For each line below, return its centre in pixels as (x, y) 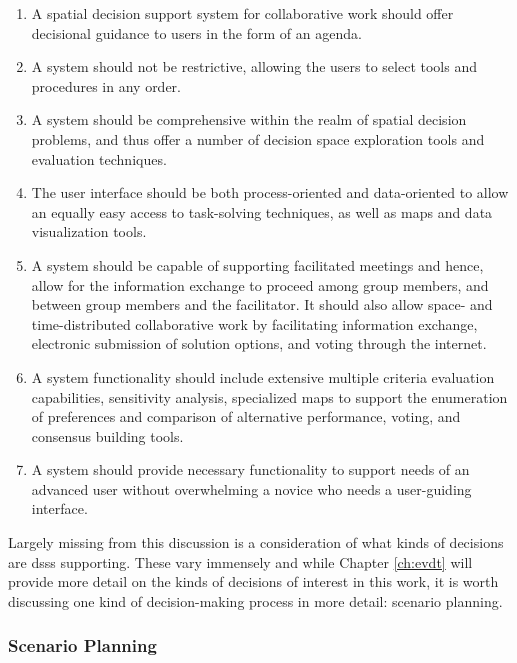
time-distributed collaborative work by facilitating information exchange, (254, 323)
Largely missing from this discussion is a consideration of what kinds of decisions (256, 542)
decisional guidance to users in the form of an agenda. (196, 32)
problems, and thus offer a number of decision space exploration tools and (258, 138)
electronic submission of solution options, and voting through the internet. (259, 343)
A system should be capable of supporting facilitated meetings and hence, (257, 264)
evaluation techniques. (99, 158)
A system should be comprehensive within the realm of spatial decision (249, 119)
